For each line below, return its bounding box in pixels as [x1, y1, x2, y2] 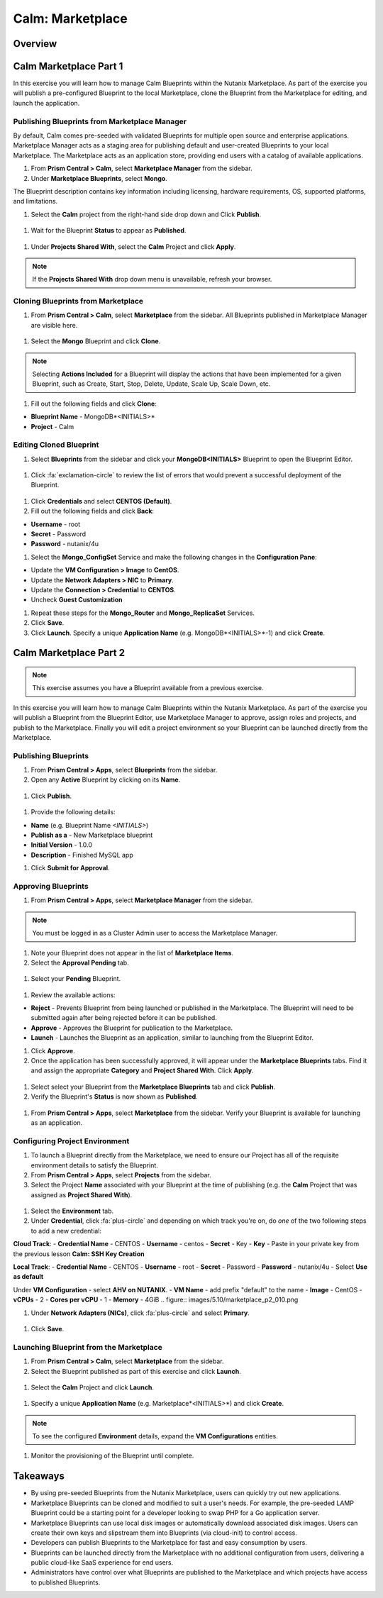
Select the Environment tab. [30, 1206, 114, 1216]
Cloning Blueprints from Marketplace [13, 296, 144, 306]
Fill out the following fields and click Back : [30, 507, 155, 516]
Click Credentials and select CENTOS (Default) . [30, 496, 172, 505]
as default [13, 1272, 44, 1281]
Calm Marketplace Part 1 [13, 60, 123, 72]
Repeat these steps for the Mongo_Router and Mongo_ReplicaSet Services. [30, 609, 255, 617]
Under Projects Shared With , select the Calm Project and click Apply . [30, 242, 236, 251]
